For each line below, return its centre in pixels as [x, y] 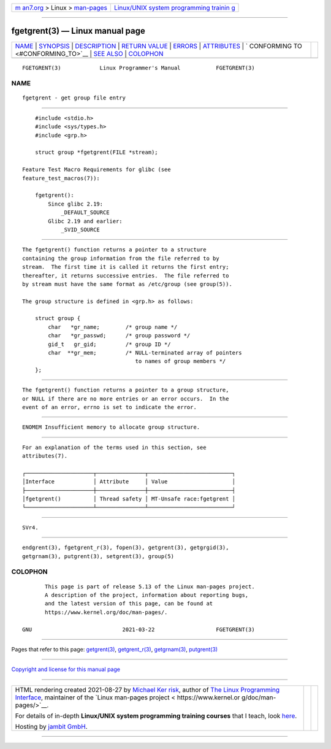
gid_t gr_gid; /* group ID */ [109, 344]
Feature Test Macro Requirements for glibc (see [97, 170]
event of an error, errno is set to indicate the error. [110, 407]
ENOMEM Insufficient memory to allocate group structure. [111, 427]
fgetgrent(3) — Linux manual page [78, 31]
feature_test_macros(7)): [61, 178]
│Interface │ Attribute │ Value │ [129, 482]
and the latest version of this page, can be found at [129, 604]
